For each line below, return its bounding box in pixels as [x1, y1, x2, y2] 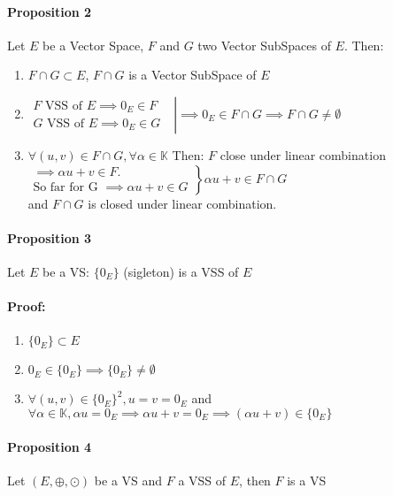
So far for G [33, 181, 98, 195]
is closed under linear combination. [88, 194, 277, 212]
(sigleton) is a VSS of [123, 262, 239, 280]
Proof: [7, 297, 46, 316]
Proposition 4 [7, 437, 92, 455]
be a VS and [94, 470, 163, 489]
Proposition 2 [7, 2, 92, 20]
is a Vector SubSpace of [128, 65, 257, 84]
